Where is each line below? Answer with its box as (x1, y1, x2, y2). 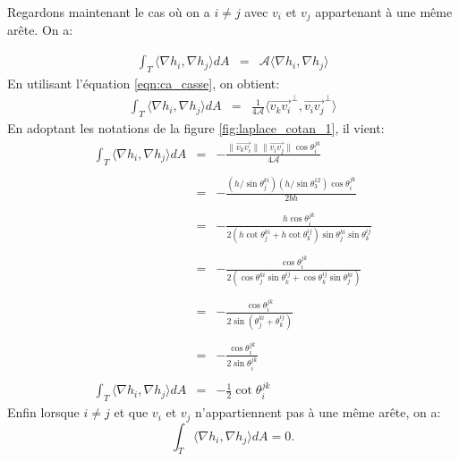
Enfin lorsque (7, 403, 80, 422)
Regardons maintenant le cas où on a (7, 3, 210, 21)
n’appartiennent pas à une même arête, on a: (195, 403, 441, 422)
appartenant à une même (315, 3, 453, 21)
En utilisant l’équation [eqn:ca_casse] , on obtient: (7, 73, 280, 92)
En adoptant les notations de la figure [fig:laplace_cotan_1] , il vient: (7, 119, 385, 138)
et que (114, 403, 149, 422)
